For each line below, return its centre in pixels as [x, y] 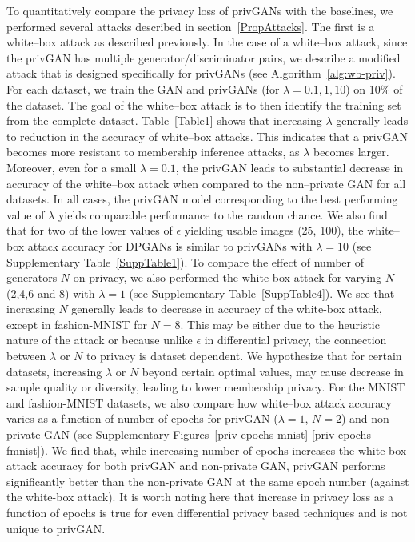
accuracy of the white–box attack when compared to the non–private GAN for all [206, 183]
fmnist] [24, 450]
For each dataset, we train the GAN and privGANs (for [143, 88]
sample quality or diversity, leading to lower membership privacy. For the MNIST [206, 387]
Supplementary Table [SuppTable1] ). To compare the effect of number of [185, 261]
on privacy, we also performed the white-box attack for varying [227, 277]
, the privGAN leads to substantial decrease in [289, 167]
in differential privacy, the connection [295, 340]
